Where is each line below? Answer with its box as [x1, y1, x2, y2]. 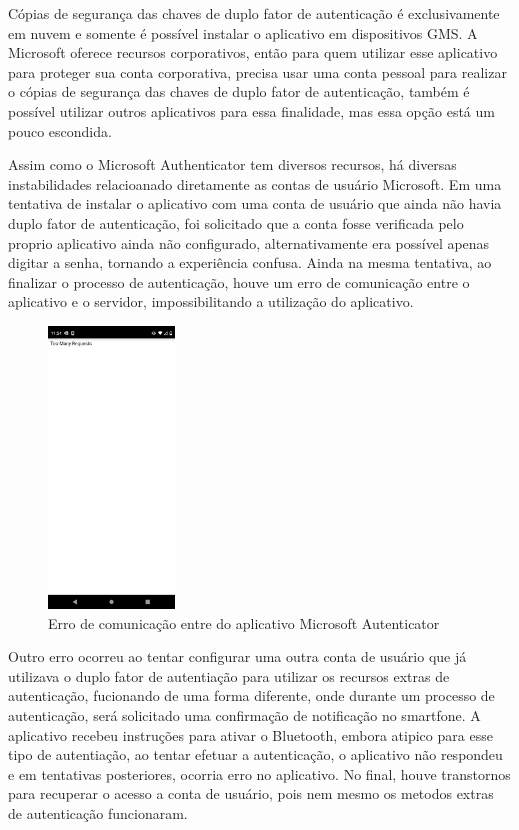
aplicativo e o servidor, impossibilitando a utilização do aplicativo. [8, 291, 414, 312]
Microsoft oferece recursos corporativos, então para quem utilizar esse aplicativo [8, 42, 498, 63]
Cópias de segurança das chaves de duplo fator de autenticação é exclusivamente [8, 3, 500, 23]
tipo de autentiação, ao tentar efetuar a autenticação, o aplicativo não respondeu [8, 744, 503, 765]
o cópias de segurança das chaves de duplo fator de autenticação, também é [8, 81, 470, 102]
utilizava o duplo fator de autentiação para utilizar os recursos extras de [8, 665, 450, 686]
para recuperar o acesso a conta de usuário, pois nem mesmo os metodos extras [8, 783, 494, 804]
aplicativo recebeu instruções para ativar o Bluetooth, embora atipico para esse [8, 724, 493, 745]
